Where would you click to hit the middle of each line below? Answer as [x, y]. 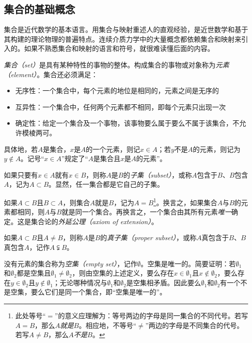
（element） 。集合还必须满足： [51, 74]
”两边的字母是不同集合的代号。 [195, 325]
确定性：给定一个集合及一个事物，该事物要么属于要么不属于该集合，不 [127, 123]
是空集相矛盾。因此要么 [164, 282]
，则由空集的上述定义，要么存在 [123, 273]
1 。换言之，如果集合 [185, 201]
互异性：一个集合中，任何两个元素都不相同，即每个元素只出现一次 [120, 106]
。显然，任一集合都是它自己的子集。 [106, 184]
